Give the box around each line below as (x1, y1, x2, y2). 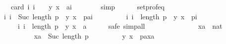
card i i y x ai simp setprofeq (10, 1, 165, 11)
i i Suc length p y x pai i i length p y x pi (3, 11, 197, 21)
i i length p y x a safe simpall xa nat (17, 21, 223, 31)
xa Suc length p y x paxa (34, 30, 155, 41)
